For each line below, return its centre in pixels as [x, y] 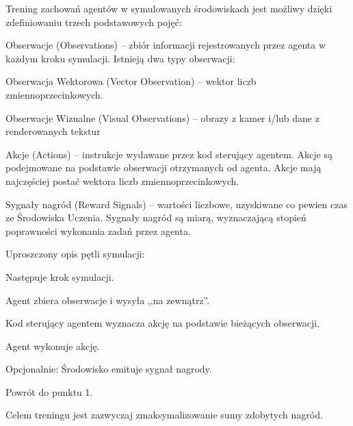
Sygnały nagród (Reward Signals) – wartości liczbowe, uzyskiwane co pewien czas [176, 204]
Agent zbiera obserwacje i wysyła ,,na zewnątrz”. [108, 300]
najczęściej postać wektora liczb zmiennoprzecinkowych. [122, 180]
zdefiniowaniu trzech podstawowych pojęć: [94, 22]
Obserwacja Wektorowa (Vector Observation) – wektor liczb [131, 81]
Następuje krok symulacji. [60, 276]
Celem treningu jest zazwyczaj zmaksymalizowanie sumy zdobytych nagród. [164, 415]
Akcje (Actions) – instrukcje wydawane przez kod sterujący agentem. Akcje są [169, 154]
